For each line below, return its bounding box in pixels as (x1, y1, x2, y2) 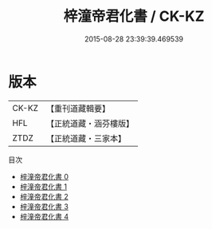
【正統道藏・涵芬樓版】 (45, 117, 134, 128)
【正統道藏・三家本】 (45, 132, 126, 144)
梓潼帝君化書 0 (19, 172, 69, 181)
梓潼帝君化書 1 (19, 181, 68, 191)
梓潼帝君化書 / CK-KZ (63, 7, 205, 26)
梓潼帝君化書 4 (19, 211, 69, 221)
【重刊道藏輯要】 (45, 103, 110, 114)
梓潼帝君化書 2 (19, 191, 69, 201)
